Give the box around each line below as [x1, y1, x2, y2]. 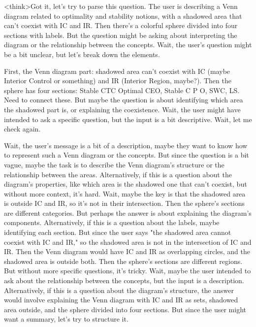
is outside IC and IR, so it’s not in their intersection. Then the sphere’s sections [4, 198, 245, 208]
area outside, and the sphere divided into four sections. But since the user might [4, 304, 246, 314]
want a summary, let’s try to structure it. [4, 314, 128, 324]
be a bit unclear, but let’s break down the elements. [4, 49, 160, 59]
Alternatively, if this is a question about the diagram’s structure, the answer [4, 285, 234, 295]
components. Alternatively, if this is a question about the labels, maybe [4, 217, 220, 228]
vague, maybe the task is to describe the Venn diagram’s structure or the [4, 159, 224, 169]
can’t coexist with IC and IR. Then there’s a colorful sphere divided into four [4, 20, 238, 31]
